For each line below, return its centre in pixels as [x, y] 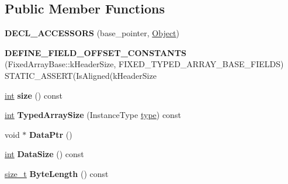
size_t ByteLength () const [57, 173]
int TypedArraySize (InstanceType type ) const [93, 115]
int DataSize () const [44, 154]
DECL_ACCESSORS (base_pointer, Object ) [92, 33]
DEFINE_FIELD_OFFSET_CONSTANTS [96, 52]
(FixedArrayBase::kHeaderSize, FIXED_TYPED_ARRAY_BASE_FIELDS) [144, 64]
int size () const [34, 95]
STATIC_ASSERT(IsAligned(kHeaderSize [81, 75]
